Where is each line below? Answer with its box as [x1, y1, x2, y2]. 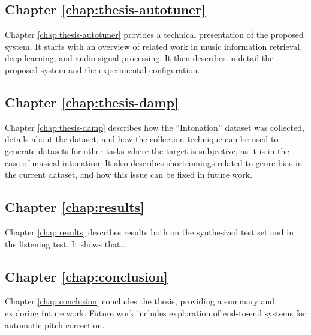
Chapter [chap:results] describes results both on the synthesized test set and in [5, 225, 294, 238]
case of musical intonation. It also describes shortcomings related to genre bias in [5, 156, 303, 169]
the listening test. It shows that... [5, 237, 128, 250]
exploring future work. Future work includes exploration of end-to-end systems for [5, 306, 306, 319]
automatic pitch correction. [5, 318, 105, 331]
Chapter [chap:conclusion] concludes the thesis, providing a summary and [5, 295, 275, 307]
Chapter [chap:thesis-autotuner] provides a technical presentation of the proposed [5, 28, 304, 41]
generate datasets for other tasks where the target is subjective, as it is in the [5, 144, 289, 157]
